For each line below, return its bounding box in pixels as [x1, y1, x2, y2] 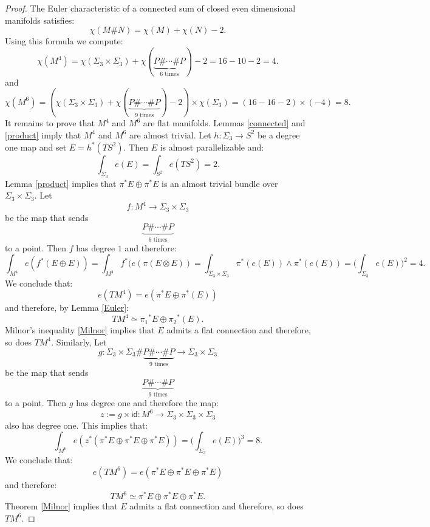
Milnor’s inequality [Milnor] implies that [5, 324, 155, 336]
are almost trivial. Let [129, 128, 211, 141]
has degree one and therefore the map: [76, 396, 219, 409]
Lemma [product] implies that [5, 177, 117, 189]
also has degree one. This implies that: [5, 418, 148, 431]
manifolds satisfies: [5, 13, 75, 26]
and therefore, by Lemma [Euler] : [5, 301, 129, 314]
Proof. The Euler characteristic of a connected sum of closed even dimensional [5, 2, 296, 14]
